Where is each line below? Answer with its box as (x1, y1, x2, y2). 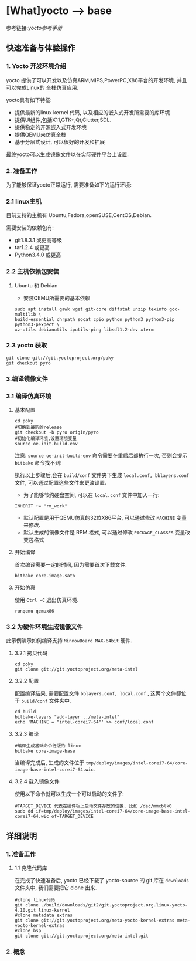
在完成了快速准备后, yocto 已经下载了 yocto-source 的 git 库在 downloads (14, 877, 189, 884)
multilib (14, 311, 36, 317)
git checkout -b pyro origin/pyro (14, 429, 99, 435)
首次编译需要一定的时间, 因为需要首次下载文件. (14, 561, 127, 569)
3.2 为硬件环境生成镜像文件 (6, 622, 83, 631)
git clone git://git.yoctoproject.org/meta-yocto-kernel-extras (14, 918, 175, 923)
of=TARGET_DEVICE (51, 814, 94, 820)
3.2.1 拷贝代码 (14, 649, 48, 657)
